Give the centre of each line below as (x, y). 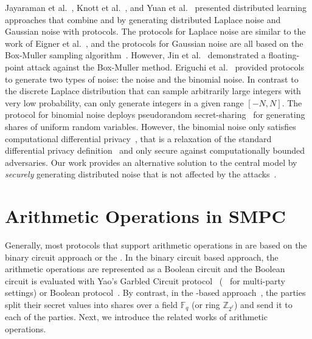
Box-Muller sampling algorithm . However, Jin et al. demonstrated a (135, 55)
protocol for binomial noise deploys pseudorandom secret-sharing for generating (155, 115)
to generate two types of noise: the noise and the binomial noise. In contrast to (152, 79)
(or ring (206, 304)
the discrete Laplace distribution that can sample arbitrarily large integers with (153, 91)
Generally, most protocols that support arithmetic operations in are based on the (156, 245)
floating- (284, 55)
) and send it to (263, 304)
